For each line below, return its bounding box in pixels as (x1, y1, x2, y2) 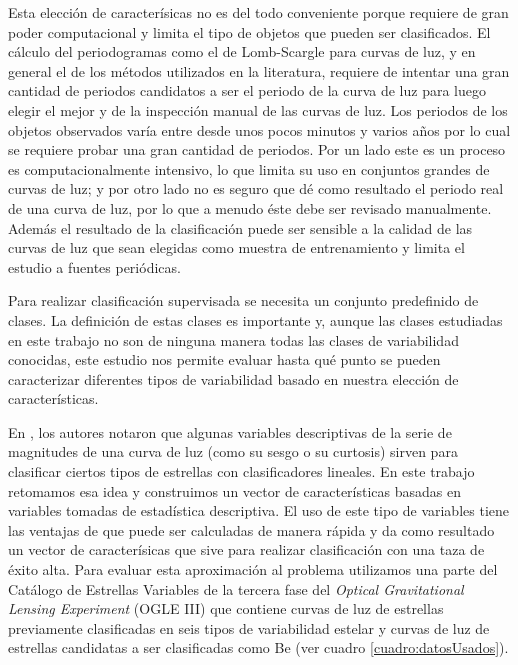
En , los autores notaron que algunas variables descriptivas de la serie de (8, 421, 452, 442)
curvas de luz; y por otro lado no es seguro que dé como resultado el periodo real (8, 178, 504, 199)
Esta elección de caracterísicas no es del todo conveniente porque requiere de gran (8, 2, 509, 22)
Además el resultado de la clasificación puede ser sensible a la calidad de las (8, 217, 473, 238)
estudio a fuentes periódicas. (8, 256, 181, 277)
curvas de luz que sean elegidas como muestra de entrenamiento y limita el (8, 237, 465, 258)
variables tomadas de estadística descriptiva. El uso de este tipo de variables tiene (8, 500, 509, 521)
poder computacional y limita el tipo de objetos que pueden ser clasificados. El (8, 21, 491, 42)
